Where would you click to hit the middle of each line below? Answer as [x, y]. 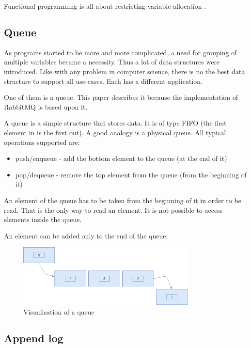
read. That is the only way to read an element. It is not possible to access [113, 210]
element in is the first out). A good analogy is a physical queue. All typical [115, 132]
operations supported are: [42, 142]
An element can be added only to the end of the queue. [86, 235]
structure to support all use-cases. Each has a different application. [103, 81]
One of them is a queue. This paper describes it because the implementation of [121, 97]
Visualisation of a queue [59, 311]
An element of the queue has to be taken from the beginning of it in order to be [123, 200]
